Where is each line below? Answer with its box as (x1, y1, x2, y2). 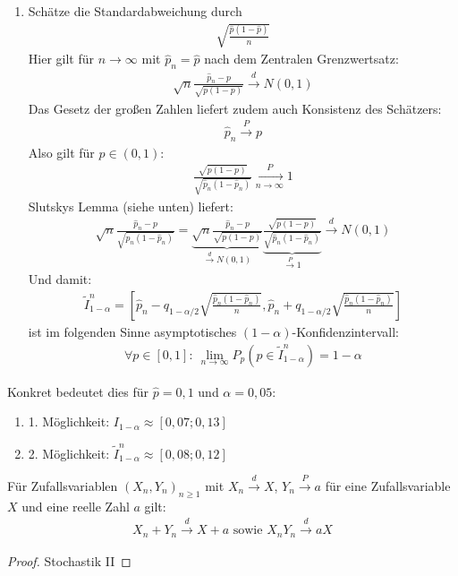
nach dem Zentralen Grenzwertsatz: (204, 49, 399, 68)
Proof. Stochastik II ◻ (7, 551, 131, 570)
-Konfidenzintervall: (292, 322, 399, 340)
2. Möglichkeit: (28, 443, 110, 462)
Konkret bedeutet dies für (7, 382, 149, 400)
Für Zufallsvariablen (7, 476, 118, 494)
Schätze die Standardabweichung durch (28, 2, 242, 20)
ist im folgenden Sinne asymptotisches (28, 322, 237, 340)
